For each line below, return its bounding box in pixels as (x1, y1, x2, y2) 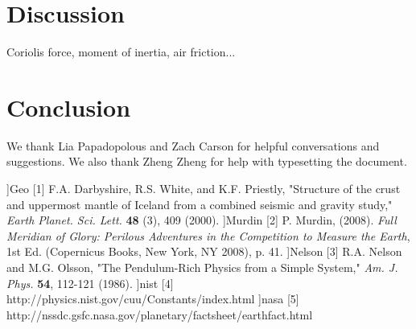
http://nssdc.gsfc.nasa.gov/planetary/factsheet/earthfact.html (6, 306, 313, 323)
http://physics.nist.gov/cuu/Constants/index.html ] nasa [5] (6, 290, 299, 307)
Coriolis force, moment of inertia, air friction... (6, 43, 236, 60)
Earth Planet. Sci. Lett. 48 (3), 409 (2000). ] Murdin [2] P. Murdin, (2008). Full (6, 212, 397, 228)
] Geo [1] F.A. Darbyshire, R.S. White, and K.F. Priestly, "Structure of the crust (6, 180, 401, 197)
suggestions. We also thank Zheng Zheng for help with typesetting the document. (6, 153, 407, 170)
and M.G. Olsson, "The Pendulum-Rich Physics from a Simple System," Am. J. (6, 259, 398, 275)
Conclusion (6, 90, 131, 123)
